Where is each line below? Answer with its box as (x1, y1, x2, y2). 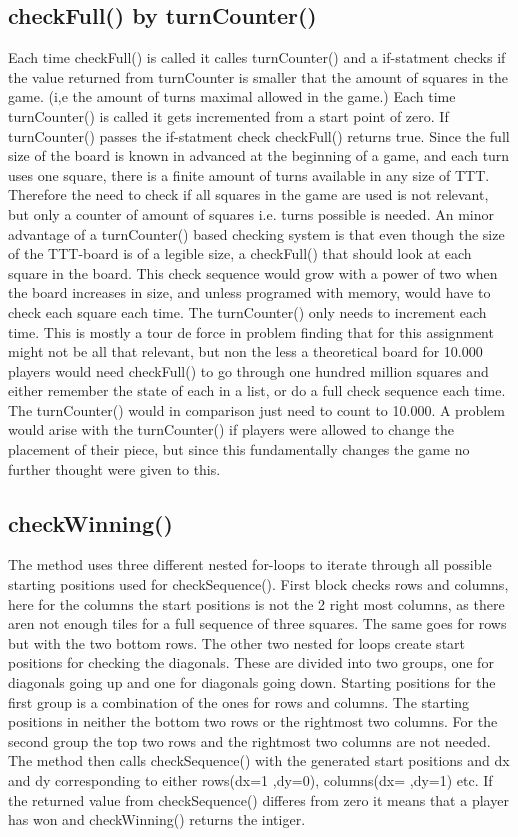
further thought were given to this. (8, 458, 221, 479)
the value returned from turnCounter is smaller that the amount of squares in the (8, 66, 508, 87)
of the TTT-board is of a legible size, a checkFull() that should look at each (8, 243, 472, 264)
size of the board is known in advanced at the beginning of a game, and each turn (8, 145, 510, 166)
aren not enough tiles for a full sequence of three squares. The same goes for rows (8, 613, 507, 634)
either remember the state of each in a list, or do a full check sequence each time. (8, 380, 506, 401)
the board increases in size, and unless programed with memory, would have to (8, 282, 491, 303)
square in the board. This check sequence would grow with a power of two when (8, 262, 498, 283)
